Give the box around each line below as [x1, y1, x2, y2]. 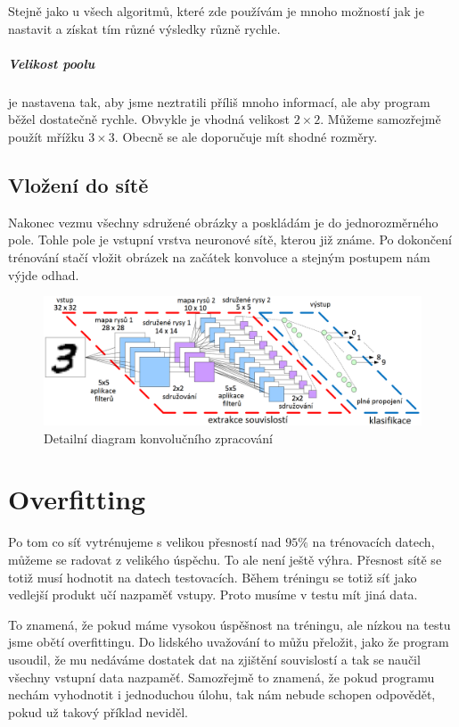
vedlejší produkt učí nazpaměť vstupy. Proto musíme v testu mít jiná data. [8, 585, 418, 604]
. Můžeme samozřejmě [320, 110, 441, 128]
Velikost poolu [8, 54, 95, 72]
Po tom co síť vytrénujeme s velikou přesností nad [8, 533, 282, 551]
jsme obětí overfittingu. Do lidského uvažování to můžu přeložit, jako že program [8, 632, 449, 651]
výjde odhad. [8, 265, 79, 284]
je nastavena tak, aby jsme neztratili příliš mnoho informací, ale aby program [8, 92, 430, 111]
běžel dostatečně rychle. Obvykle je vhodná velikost [8, 110, 290, 128]
